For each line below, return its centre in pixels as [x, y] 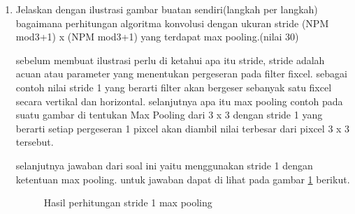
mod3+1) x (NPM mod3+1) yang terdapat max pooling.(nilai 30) [157, 37]
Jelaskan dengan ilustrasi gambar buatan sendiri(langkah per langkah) [167, 9]
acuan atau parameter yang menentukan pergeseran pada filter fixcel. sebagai [181, 74]
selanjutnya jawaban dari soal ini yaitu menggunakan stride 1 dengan [164, 165]
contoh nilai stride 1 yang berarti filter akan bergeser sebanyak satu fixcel [174, 87]
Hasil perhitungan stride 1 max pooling [128, 202]
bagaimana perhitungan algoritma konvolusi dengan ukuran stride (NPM [172, 23]
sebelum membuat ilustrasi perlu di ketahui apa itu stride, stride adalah [170, 60]
